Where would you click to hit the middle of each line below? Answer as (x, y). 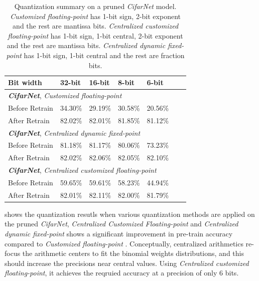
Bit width (25, 82)
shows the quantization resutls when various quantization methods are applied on (130, 214)
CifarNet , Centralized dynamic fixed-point (74, 132)
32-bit (71, 82)
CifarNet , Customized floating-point (65, 95)
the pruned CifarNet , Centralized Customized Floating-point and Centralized (121, 224)
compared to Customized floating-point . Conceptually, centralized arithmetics (124, 243)
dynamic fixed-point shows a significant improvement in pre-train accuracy (119, 234)
